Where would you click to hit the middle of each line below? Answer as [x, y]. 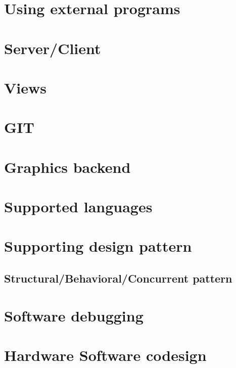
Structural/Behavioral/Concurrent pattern [118, 278]
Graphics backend [67, 167]
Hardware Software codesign [105, 355]
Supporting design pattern [98, 246]
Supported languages [78, 206]
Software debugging [74, 315]
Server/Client [53, 48]
